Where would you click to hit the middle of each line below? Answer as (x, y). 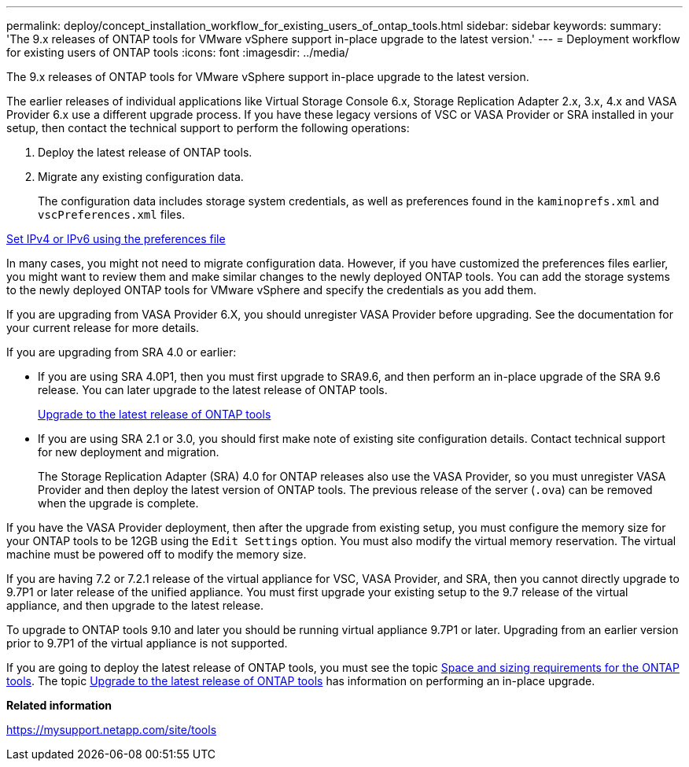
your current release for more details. (103, 328)
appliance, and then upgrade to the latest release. (135, 605)
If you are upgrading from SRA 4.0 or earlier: (122, 352)
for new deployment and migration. (129, 452)
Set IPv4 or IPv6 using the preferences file (116, 239)
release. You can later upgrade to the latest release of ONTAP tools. (213, 390)
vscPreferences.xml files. (112, 214)
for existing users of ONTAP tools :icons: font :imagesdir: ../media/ (178, 52)
